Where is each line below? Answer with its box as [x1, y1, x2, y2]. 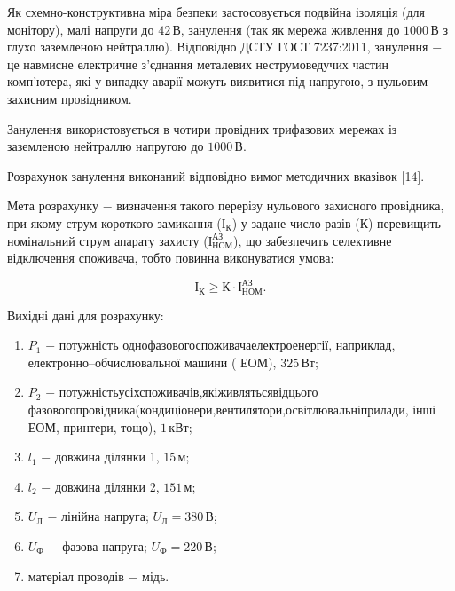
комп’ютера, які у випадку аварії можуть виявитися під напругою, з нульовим [7, 72, 428, 91]
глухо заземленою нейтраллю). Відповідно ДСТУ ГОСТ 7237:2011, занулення [7, 37, 428, 56]
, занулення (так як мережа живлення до [180, 20, 400, 38]
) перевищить [368, 213, 441, 232]
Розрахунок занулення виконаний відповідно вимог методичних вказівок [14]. [7, 166, 425, 185]
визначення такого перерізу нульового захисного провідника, [116, 196, 444, 215]
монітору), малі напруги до [7, 20, 154, 38]
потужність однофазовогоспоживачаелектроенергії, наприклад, [59, 335, 396, 354]
